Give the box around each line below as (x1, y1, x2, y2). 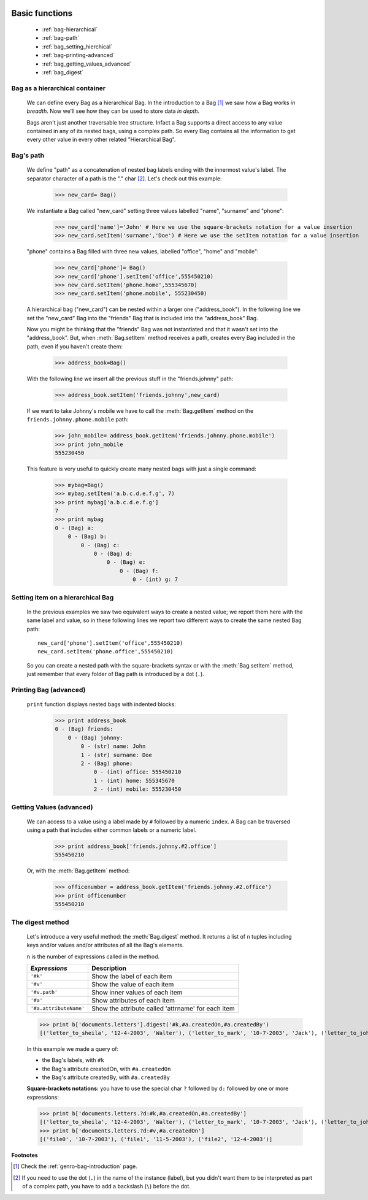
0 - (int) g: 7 (132, 576, 178, 583)
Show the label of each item (91, 972, 172, 980)
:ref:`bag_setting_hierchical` (42, 43, 113, 50)
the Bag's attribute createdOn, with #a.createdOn (42, 1065, 171, 1072)
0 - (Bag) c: (80, 542, 120, 548)
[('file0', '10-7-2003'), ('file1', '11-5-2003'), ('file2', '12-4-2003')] (39, 1136, 273, 1143)
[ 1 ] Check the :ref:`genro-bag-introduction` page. (13, 1163, 138, 1170)
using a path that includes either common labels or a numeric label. (26, 826, 197, 834)
